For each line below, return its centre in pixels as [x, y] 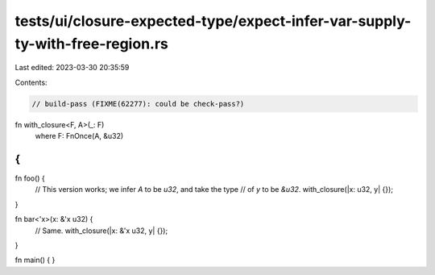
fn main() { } [35, 260]
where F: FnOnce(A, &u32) [79, 136]
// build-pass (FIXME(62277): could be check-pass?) [138, 104]
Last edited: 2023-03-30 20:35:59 [72, 68]
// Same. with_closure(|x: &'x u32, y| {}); [101, 231]
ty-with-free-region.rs [91, 44]
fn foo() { [30, 178]
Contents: [31, 82]
